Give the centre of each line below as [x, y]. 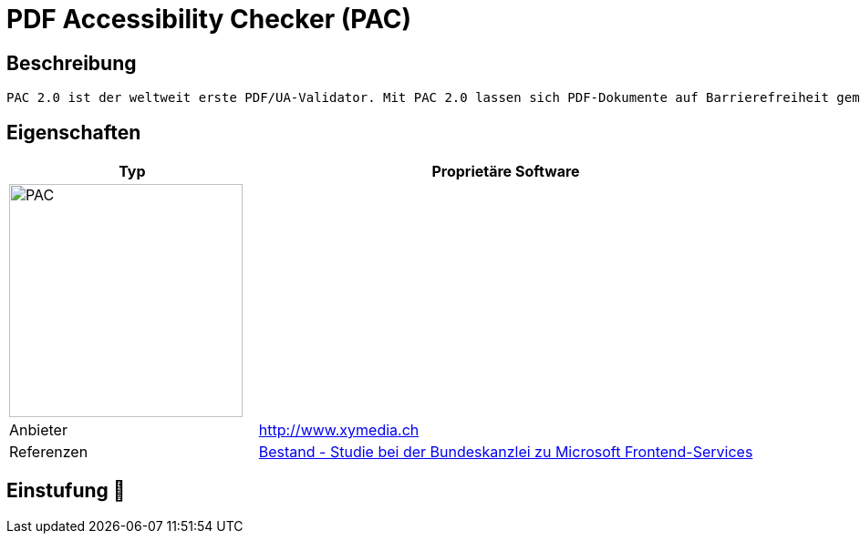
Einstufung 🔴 [66, 491]
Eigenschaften [74, 132]
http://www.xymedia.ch [339, 430]
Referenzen [49, 452]
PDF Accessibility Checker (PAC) [209, 19]
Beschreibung [72, 63]
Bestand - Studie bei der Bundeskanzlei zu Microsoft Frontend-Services [506, 452]
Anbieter [38, 430]
